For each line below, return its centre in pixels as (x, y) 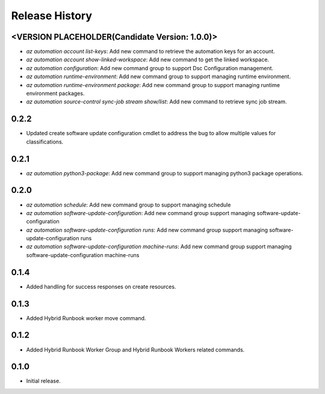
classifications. (45, 142)
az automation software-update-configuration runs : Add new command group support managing (147, 230)
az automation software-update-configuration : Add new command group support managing (141, 213)
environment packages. (55, 94)
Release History (52, 16)
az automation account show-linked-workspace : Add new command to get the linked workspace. (148, 59)
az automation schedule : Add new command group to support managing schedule (128, 205)
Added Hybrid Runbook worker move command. (86, 318)
